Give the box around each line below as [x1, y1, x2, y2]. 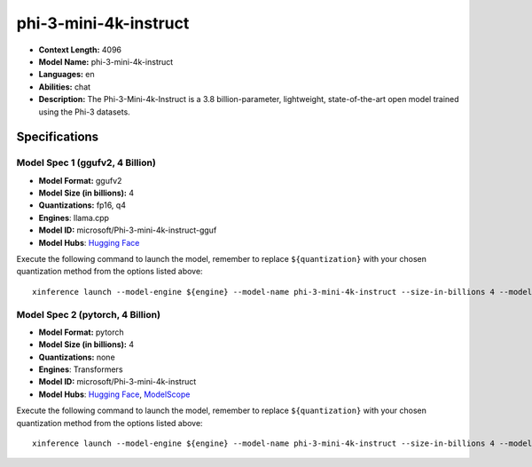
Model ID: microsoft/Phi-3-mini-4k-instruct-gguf [38, 225, 217, 235]
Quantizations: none [38, 352, 115, 362]
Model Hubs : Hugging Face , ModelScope [38, 389, 191, 400]
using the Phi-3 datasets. [38, 107, 130, 117]
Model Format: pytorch [38, 327, 124, 337]
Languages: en [38, 69, 95, 80]
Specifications [16, 130, 99, 145]
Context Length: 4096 [38, 44, 122, 55]
